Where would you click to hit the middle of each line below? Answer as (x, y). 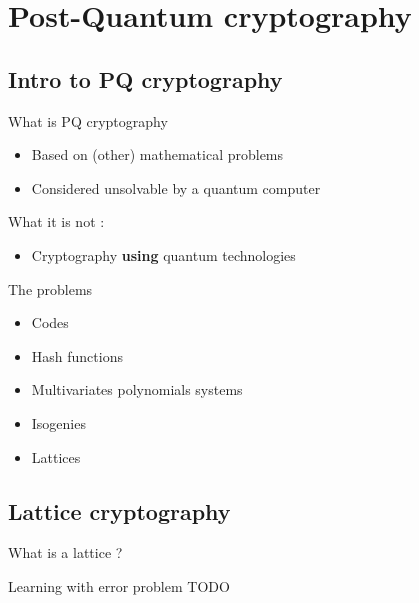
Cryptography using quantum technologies (163, 254)
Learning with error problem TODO (119, 585)
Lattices (56, 456)
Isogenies (58, 422)
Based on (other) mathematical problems (157, 154)
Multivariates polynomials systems (137, 389)
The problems (50, 288)
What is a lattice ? (65, 552)
